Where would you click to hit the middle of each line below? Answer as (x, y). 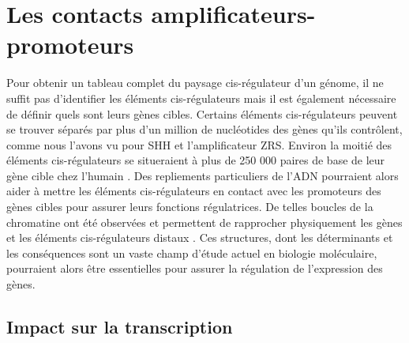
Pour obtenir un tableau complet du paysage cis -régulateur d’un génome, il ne (195, 83)
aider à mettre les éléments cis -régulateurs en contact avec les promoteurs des (194, 191)
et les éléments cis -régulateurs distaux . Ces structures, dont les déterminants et (200, 237)
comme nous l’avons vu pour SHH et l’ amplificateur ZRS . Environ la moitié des (199, 144)
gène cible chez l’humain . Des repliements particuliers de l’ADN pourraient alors (203, 175)
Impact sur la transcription (120, 327)
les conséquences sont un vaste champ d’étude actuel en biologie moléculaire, (192, 253)
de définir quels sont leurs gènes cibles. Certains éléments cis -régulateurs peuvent (202, 113)
